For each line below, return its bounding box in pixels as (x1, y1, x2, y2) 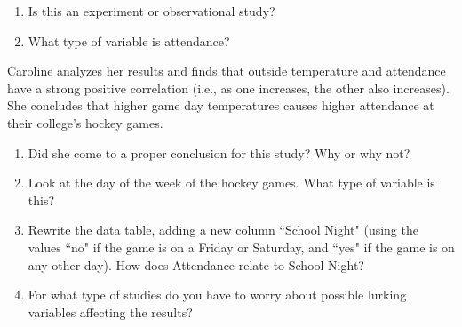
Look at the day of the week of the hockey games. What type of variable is (28, 173, 435, 192)
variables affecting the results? (28, 302, 193, 321)
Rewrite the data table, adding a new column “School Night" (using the (28, 220, 418, 239)
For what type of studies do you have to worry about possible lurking (28, 285, 407, 304)
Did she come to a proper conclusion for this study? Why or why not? (28, 143, 410, 162)
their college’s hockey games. (7, 113, 163, 132)
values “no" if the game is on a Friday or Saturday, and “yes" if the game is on (28, 237, 455, 256)
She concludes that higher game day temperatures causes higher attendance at (7, 96, 434, 115)
